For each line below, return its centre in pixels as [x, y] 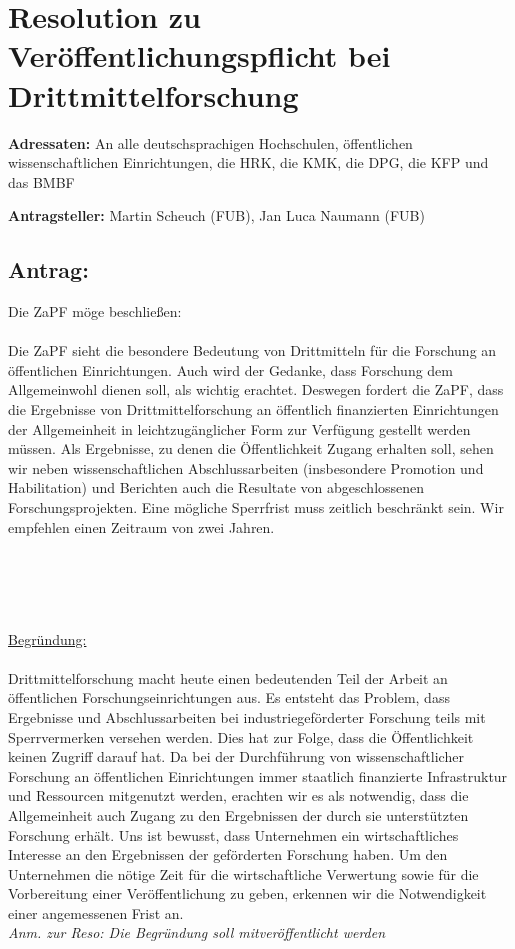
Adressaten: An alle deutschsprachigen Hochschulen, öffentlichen [210, 142]
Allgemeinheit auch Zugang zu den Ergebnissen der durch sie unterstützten [238, 814]
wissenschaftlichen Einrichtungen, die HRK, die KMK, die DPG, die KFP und [248, 162]
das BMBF [41, 181]
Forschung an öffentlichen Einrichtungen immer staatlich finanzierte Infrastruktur [258, 775]
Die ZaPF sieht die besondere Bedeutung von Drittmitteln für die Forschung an [252, 350]
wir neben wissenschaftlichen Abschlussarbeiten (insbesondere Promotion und [246, 467]
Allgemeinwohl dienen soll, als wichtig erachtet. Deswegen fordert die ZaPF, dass [256, 389]
